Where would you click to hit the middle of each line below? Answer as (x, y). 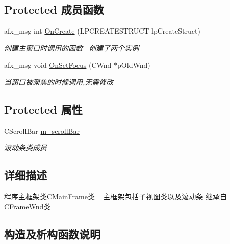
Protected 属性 (43, 109)
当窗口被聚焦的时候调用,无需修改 (59, 82)
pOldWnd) (134, 65)
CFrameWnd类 (28, 206)
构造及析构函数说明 (52, 234)
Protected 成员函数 (54, 9)
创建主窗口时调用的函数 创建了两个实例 (72, 48)
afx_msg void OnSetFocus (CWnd (58, 65)
